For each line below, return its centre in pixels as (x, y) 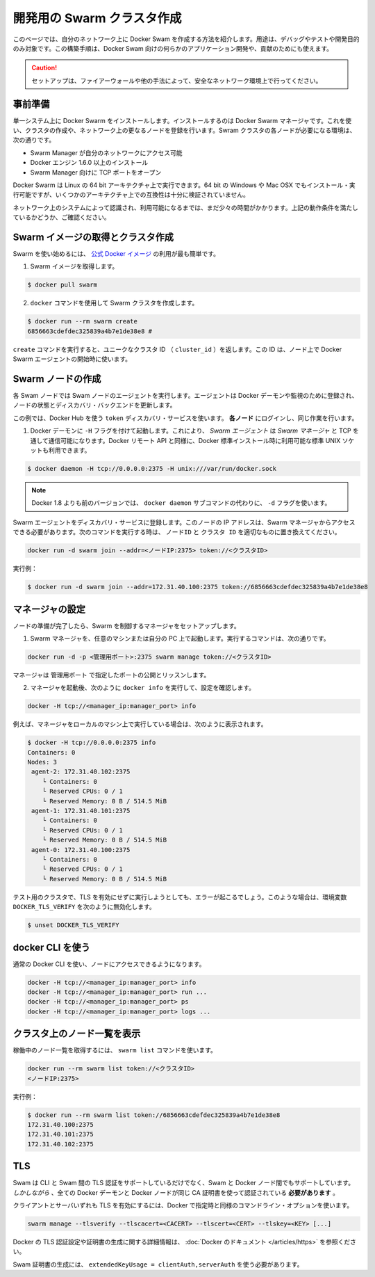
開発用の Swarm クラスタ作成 (97, 18)
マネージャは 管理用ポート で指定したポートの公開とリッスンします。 (111, 675)
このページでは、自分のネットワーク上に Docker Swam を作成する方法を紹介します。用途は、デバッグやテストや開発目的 (186, 39)
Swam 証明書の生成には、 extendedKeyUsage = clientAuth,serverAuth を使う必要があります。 (158, 1264)
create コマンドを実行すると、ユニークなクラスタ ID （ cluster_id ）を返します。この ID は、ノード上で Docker (177, 349)
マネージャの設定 (49, 609)
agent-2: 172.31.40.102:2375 (81, 772)
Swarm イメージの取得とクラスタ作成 (93, 237)
